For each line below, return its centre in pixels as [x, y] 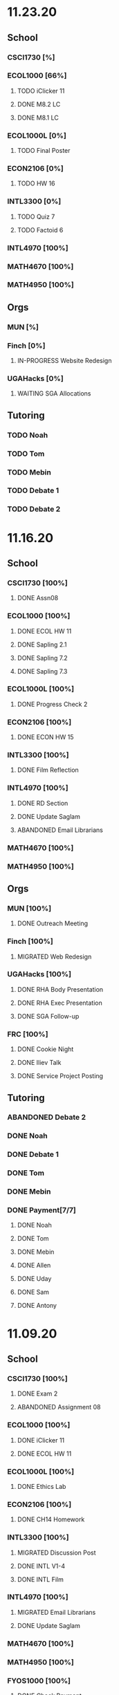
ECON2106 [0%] [35, 169]
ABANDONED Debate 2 [47, 1118]
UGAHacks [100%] [39, 974]
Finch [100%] [30, 941]
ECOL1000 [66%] [37, 75]
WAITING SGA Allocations [54, 393]
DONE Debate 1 [33, 1154]
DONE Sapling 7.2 [42, 658]
